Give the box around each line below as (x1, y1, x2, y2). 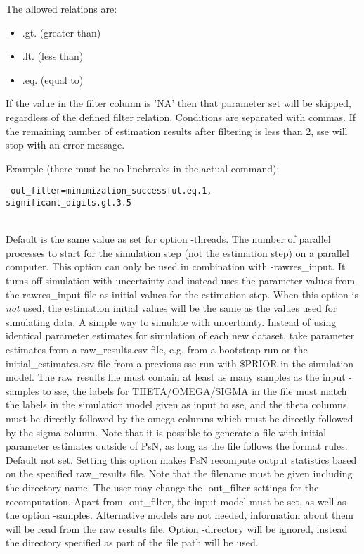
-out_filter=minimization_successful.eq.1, (6, 186, 212, 196)
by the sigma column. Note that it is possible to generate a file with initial (6, 424, 327, 439)
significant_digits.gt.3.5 (6, 198, 131, 208)
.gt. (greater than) (22, 25, 101, 39)
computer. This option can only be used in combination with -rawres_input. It (6, 259, 346, 274)
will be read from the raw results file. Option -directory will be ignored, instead (6, 521, 348, 536)
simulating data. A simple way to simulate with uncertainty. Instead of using (6, 314, 337, 329)
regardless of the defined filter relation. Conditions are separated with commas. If (6, 109, 356, 124)
